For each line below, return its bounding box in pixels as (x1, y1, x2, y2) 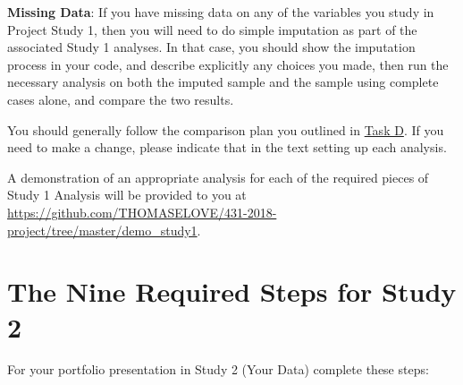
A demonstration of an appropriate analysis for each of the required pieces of (7, 167, 429, 186)
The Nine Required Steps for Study (7, 273, 457, 310)
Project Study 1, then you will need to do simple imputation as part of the (7, 20, 417, 38)
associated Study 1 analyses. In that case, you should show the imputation (7, 38, 416, 56)
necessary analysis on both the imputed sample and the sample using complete (7, 73, 439, 91)
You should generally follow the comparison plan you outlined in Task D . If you (7, 120, 444, 139)
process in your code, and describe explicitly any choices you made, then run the (7, 55, 449, 73)
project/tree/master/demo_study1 (7, 220, 198, 239)
